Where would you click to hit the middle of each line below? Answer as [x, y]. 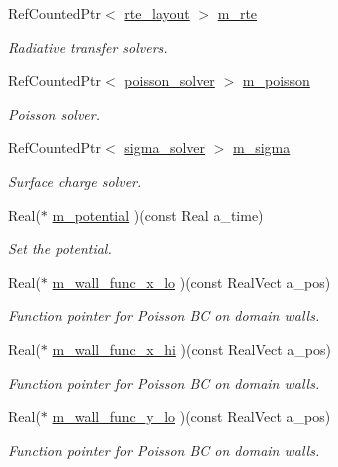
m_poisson [276, 80]
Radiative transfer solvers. [88, 46]
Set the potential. [60, 248]
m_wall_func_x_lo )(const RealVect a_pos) [191, 281]
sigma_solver [165, 147]
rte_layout [157, 13]
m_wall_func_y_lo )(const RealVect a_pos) [191, 416]
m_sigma [262, 147]
